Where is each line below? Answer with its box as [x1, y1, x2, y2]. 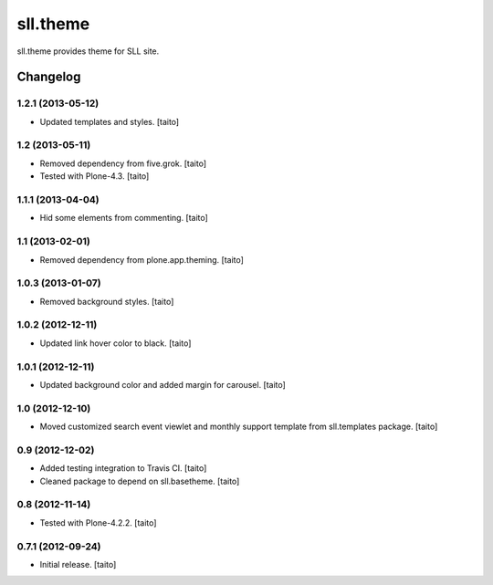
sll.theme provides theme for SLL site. [16, 46, 160, 57]
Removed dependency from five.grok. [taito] [39, 158, 207, 169]
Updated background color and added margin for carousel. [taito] [39, 379, 287, 390]
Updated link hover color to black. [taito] [39, 338, 192, 349]
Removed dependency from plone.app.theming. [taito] [39, 254, 244, 265]
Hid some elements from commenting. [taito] [39, 213, 209, 224]
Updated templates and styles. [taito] [39, 116, 180, 127]
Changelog [16, 69, 81, 85]
